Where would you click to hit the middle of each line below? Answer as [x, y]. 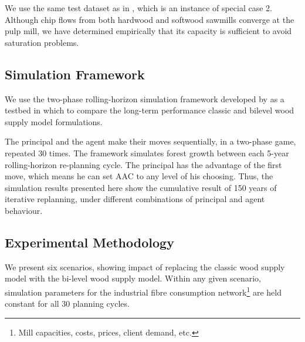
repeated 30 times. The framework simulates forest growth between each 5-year [147, 152]
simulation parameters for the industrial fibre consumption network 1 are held [143, 291]
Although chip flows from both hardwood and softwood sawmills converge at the [150, 19]
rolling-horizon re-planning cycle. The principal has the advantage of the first [143, 164]
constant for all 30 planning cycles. [67, 304]
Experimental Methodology [89, 242]
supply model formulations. [54, 121]
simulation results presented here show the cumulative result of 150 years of [141, 187]
